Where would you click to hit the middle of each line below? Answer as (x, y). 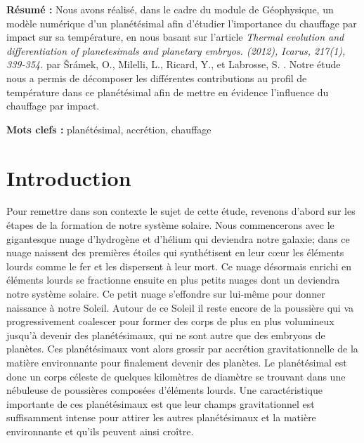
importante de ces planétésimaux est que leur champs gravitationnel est (161, 403)
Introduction (69, 177)
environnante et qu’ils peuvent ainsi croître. (100, 431)
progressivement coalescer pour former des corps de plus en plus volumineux (170, 321)
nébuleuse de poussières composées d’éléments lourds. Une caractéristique (164, 390)
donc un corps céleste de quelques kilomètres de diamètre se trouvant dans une (176, 376)
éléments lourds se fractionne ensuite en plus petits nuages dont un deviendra (173, 280)
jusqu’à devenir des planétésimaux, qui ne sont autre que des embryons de (166, 335)
